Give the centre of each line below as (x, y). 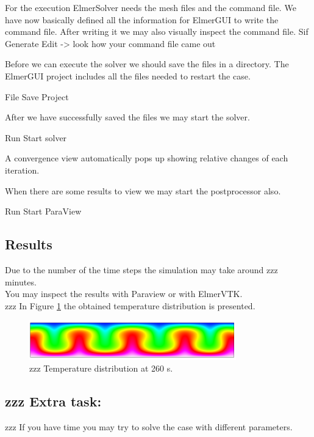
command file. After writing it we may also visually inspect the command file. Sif (157, 31)
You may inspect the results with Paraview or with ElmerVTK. (124, 294)
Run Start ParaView (43, 211)
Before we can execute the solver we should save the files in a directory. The (147, 64)
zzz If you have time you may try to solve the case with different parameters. (149, 427)
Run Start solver (36, 137)
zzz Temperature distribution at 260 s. (101, 368)
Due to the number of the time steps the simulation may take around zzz (141, 269)
